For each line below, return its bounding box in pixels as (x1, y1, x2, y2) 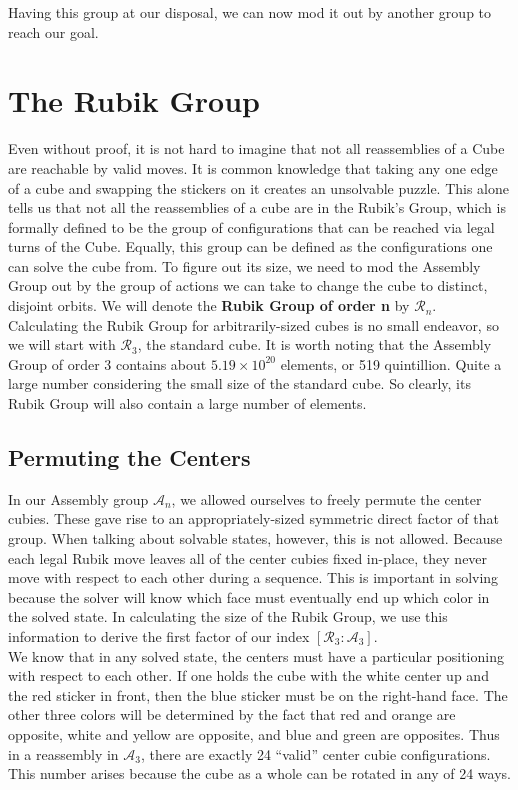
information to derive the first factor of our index (8, 625, 310, 646)
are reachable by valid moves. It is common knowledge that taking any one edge (8, 157, 498, 178)
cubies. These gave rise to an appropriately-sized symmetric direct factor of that (8, 508, 499, 529)
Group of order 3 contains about (8, 353, 207, 374)
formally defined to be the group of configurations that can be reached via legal (8, 216, 495, 237)
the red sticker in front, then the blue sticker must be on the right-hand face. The (8, 684, 508, 705)
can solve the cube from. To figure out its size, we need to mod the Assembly (8, 255, 481, 276)
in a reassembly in (8, 743, 119, 764)
